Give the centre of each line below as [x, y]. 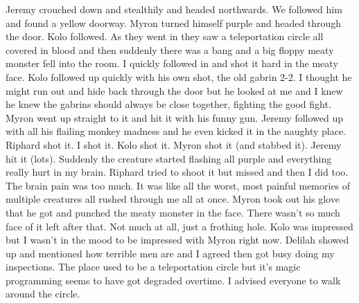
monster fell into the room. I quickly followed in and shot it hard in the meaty [172, 63]
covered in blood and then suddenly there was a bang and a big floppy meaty [170, 49]
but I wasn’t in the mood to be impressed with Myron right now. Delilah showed [177, 240]
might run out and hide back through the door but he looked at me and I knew [174, 90]
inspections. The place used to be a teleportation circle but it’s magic [153, 267]
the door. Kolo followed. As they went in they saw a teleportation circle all [165, 36]
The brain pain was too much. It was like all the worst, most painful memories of [178, 185]
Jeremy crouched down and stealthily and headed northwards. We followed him [174, 9]
